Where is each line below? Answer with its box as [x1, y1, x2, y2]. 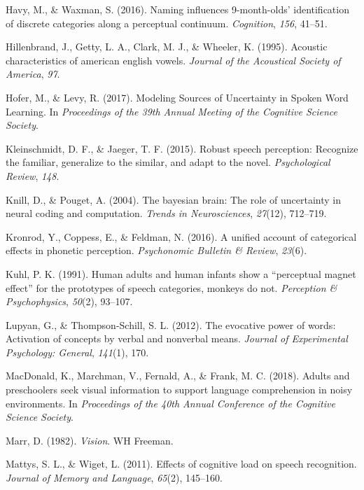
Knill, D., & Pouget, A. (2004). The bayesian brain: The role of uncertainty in [6, 192, 341, 206]
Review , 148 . [6, 168, 59, 183]
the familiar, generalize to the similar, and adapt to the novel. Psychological [6, 155, 330, 169]
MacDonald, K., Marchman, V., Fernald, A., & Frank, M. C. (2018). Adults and [6, 368, 350, 383]
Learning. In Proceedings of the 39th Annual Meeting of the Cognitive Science [6, 104, 337, 118]
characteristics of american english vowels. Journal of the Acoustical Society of [6, 52, 341, 67]
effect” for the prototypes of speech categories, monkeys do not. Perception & [6, 280, 337, 295]
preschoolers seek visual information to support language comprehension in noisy [6, 382, 353, 397]
